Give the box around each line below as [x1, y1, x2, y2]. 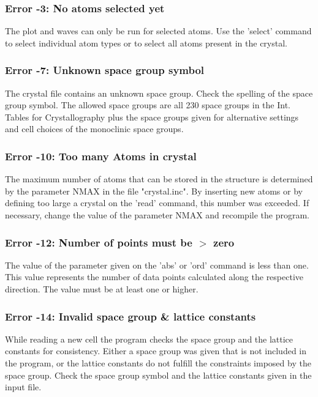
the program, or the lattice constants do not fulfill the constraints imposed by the [5, 357, 311, 369]
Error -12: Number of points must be [5, 234, 192, 250]
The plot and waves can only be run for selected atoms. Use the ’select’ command [5, 24, 312, 37]
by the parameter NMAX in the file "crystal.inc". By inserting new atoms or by [5, 184, 303, 197]
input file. [5, 380, 42, 393]
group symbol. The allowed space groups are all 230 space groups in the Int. [5, 98, 291, 111]
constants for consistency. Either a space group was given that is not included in [5, 344, 307, 357]
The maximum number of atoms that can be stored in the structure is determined [5, 173, 313, 185]
